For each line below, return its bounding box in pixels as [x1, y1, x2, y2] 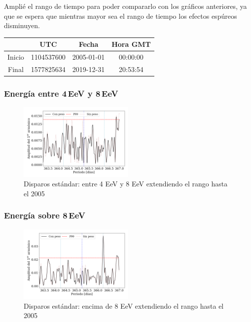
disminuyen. [4, 20, 40, 31]
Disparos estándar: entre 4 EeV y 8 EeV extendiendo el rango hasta [24, 179, 228, 189]
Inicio [7, 52, 24, 62]
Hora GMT [111, 39, 151, 49]
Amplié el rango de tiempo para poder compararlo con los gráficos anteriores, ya [4, 1, 247, 11]
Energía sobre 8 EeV [4, 209, 85, 221]
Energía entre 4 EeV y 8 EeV [4, 87, 118, 99]
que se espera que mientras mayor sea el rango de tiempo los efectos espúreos [4, 10, 237, 21]
